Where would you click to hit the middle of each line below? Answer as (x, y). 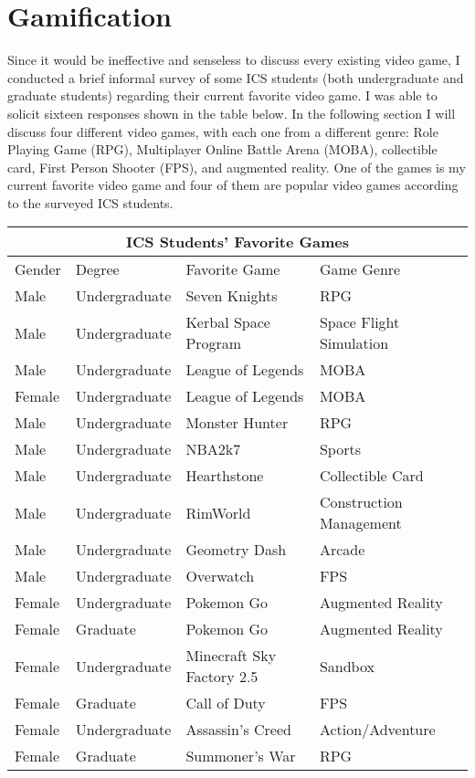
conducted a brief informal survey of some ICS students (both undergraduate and (236, 77)
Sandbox (347, 666)
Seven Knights (232, 296)
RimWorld (218, 512)
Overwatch (220, 576)
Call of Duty (226, 703)
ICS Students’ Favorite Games (237, 242)
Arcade (342, 550)
